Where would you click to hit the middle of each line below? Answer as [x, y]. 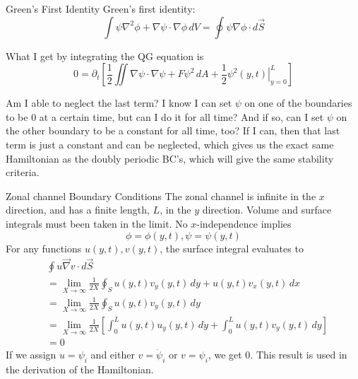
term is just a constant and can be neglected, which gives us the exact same [170, 144]
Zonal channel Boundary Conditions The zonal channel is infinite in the [161, 196]
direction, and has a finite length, [78, 210]
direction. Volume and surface [267, 210]
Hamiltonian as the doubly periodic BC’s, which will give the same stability [170, 158]
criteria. [23, 172]
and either [113, 355]
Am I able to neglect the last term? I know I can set [119, 103]
